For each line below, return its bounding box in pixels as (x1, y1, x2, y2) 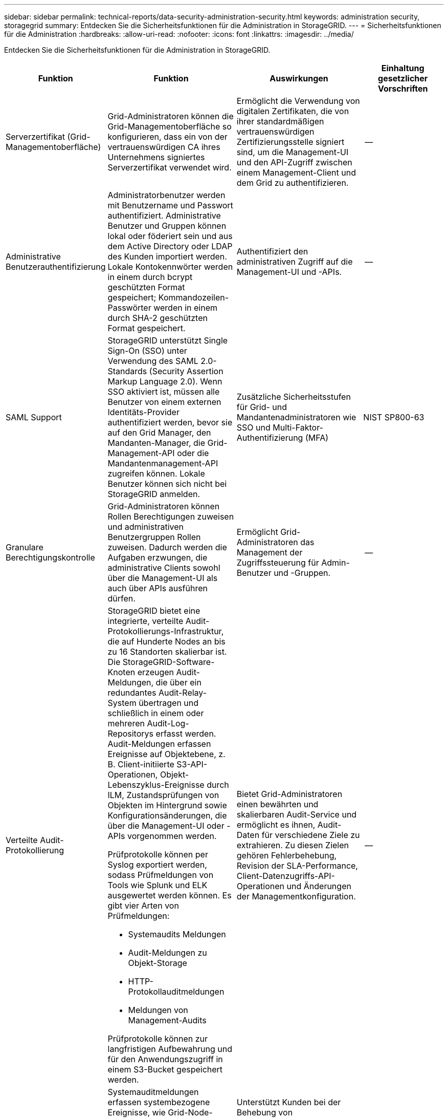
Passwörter (107, 303, 151, 313)
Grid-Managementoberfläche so (107, 121, 232, 132)
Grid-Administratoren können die (107, 111, 234, 121)
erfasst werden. (155, 728, 216, 739)
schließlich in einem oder (107, 708, 204, 718)
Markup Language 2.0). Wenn (107, 376, 222, 386)
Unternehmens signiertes (107, 152, 205, 162)
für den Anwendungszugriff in (107, 1054, 223, 1064)
